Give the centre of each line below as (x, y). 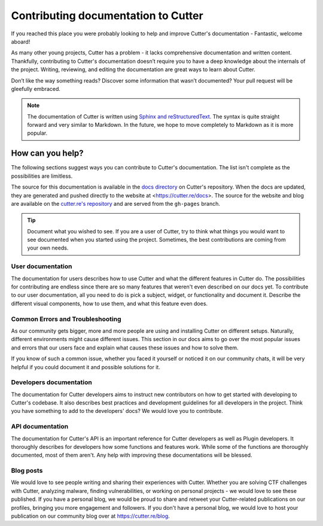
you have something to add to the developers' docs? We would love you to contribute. (117, 411)
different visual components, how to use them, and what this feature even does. (109, 303)
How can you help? (47, 153)
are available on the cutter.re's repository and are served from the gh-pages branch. (116, 203)
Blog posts (27, 471)
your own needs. (48, 248)
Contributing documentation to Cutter (107, 16)
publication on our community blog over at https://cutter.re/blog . (90, 516)
